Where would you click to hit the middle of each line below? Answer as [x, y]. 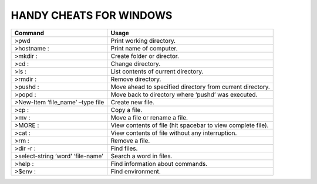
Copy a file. [127, 110]
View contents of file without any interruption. [174, 133]
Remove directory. [136, 79]
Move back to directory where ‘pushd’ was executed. [184, 94]
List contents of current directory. [157, 71]
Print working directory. [143, 40]
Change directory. [136, 63]
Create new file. [133, 102]
